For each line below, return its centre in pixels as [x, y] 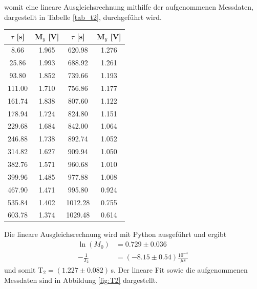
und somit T [24, 270]
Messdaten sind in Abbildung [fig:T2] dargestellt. [81, 280]
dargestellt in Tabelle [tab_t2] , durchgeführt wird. [83, 17]
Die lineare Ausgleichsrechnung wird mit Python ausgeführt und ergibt [115, 234]
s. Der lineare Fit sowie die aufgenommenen [179, 270]
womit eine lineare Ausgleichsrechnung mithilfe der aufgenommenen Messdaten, [129, 7]
